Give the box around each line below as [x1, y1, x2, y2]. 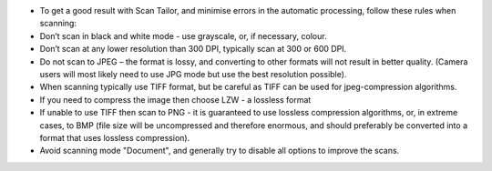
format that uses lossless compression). [39, 132, 190, 143]
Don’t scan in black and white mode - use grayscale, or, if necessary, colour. [39, 30, 327, 41]
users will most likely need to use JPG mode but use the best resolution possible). [39, 68, 347, 79]
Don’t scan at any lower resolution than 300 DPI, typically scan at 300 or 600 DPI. [39, 44, 347, 55]
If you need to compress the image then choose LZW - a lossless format [39, 94, 312, 105]
